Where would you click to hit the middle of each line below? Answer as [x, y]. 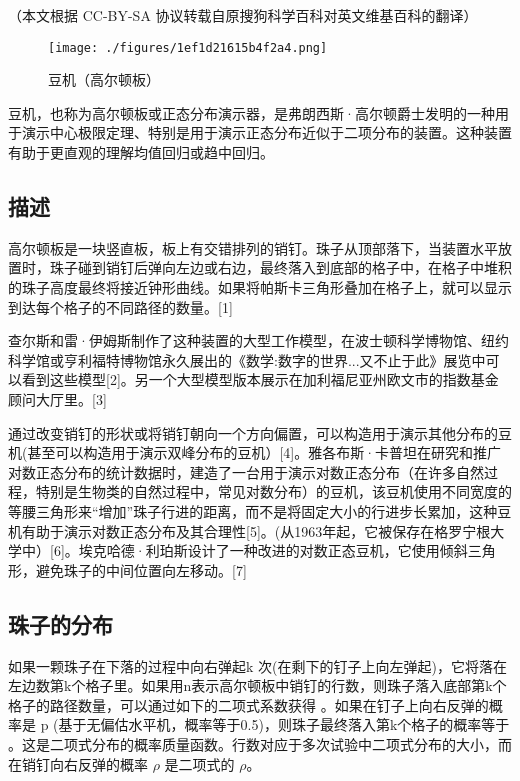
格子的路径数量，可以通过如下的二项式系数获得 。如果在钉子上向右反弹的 [248, 704]
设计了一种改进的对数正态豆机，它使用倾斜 [327, 550]
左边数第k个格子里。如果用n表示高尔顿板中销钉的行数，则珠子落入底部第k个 [257, 685]
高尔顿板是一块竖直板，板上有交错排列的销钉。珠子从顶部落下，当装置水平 [253, 247]
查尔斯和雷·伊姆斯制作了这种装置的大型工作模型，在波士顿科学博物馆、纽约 [258, 340]
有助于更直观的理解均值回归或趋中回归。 [141, 152]
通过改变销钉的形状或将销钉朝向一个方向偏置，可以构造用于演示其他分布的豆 [260, 432]
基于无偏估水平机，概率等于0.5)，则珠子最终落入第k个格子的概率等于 [284, 724]
